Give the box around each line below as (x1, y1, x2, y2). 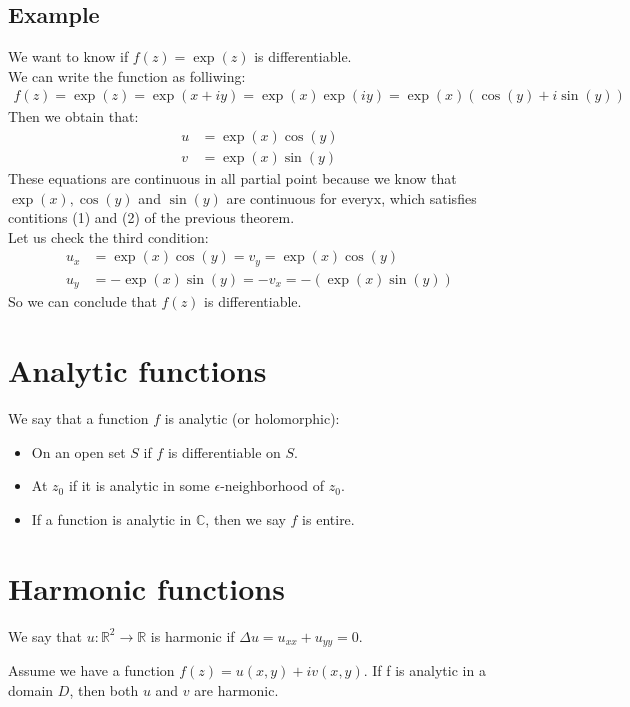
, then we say (205, 508, 286, 529)
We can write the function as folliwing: (8, 65, 246, 86)
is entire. (302, 508, 355, 529)
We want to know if (8, 46, 129, 67)
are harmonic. (194, 679, 279, 700)
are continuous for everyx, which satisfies (226, 187, 477, 208)
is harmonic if (150, 625, 235, 646)
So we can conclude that (8, 291, 157, 312)
